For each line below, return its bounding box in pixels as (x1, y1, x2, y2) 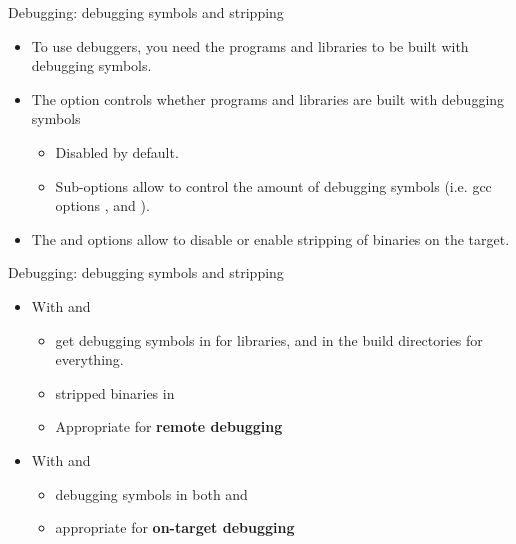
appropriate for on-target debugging (55, 517, 295, 538)
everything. (55, 349, 124, 370)
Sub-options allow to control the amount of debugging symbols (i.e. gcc (55, 175, 492, 196)
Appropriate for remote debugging (55, 416, 283, 437)
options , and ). (55, 195, 150, 216)
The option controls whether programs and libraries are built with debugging (31, 88, 505, 109)
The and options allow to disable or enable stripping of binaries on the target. (31, 228, 510, 249)
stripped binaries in (55, 382, 175, 403)
